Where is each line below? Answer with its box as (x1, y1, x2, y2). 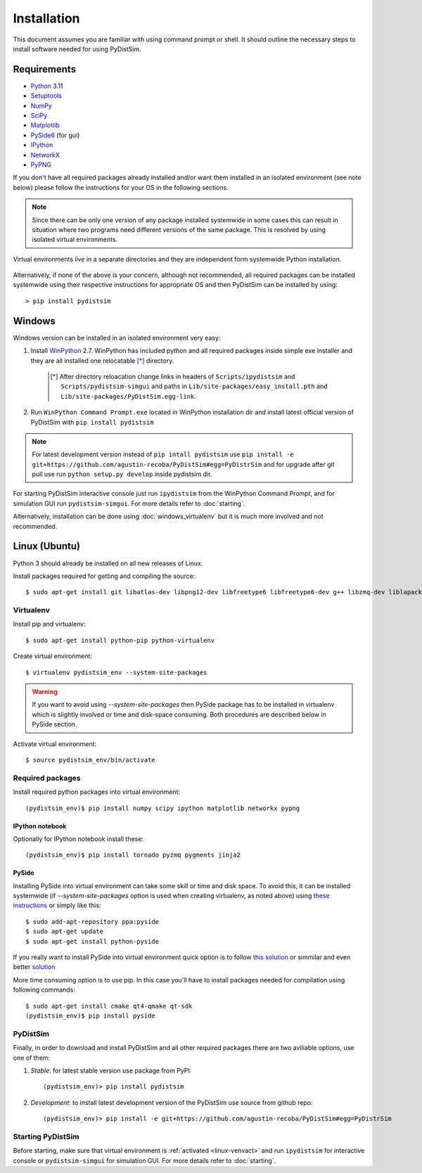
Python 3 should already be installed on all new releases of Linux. (13, 559, 203, 568)
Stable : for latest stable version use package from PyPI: (30, 1066, 192, 1075)
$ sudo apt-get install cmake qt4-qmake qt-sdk (25, 1002, 193, 1010)
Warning (32, 688, 58, 696)
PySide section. (32, 720, 77, 729)
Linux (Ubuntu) (13, 540, 81, 552)
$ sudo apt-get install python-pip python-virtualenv (25, 636, 215, 644)
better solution (13, 963, 56, 971)
